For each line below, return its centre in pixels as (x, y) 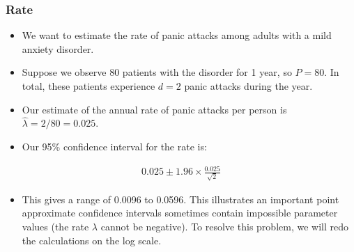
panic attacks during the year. (248, 86)
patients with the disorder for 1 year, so (207, 72)
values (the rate (55, 227)
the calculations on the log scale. (92, 240)
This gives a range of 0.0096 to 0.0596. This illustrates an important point (180, 199)
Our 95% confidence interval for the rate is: (114, 146)
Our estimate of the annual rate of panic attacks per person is (154, 109)
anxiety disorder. (58, 48)
